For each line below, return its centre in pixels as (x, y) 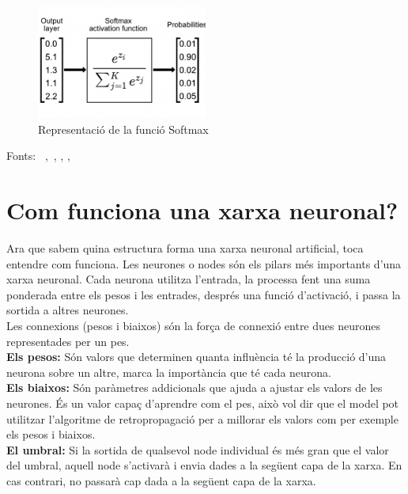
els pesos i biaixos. (51, 434)
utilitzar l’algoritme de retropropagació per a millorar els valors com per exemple (202, 418)
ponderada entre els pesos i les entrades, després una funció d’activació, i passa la (204, 294)
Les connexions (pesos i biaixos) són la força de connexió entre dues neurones (194, 326)
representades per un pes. (68, 341)
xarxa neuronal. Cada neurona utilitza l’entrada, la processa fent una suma (189, 279)
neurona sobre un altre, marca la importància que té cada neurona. (169, 372)
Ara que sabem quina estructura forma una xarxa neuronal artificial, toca (185, 248)
